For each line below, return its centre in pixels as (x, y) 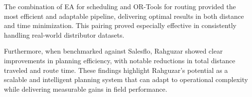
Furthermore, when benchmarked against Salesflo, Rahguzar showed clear (113, 51)
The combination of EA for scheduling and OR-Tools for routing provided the (120, 6)
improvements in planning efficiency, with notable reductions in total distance (120, 60)
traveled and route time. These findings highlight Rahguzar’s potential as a (116, 70)
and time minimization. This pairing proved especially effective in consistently (120, 25)
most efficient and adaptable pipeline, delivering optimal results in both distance (124, 16)
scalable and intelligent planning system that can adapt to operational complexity (126, 79)
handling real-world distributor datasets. (64, 35)
